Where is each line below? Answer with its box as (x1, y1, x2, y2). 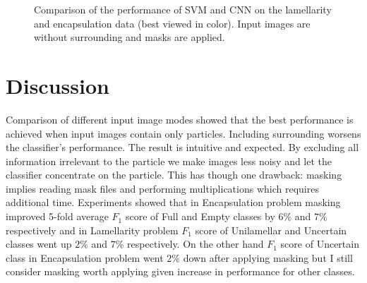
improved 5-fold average (6, 209, 109, 224)
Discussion (6, 71, 109, 100)
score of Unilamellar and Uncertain (195, 222, 347, 237)
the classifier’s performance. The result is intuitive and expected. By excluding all (6, 140, 359, 155)
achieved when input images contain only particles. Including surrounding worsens (6, 126, 361, 140)
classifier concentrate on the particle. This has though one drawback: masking (6, 167, 342, 182)
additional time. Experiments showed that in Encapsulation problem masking (6, 195, 341, 210)
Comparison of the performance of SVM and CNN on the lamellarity (34, 2, 332, 16)
